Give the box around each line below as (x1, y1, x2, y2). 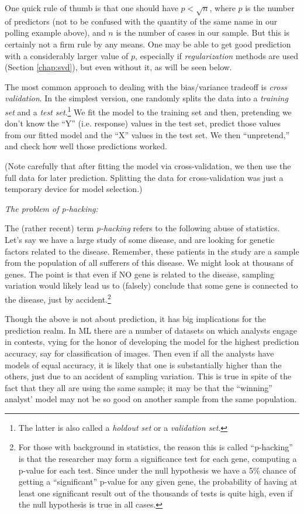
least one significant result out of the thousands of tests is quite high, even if (18, 486, 293, 499)
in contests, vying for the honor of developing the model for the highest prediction (5, 335, 299, 348)
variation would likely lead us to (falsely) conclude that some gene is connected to (5, 279, 298, 292)
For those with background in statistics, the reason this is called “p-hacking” (18, 441, 293, 453)
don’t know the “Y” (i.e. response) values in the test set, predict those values (5, 117, 281, 129)
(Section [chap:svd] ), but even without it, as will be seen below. (5, 61, 232, 73)
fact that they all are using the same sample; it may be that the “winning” (5, 381, 272, 393)
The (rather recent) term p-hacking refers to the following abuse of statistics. (5, 222, 280, 234)
